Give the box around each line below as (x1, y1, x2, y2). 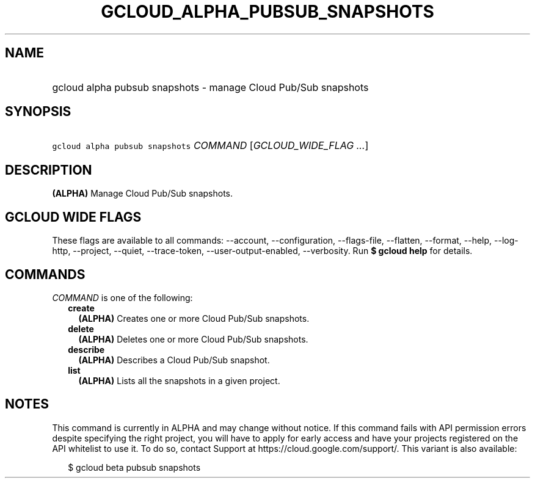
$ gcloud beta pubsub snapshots (68, 462, 201, 473)
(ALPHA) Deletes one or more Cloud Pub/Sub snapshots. (78, 333, 308, 344)
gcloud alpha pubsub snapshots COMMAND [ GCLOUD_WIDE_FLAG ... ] (52, 139, 369, 152)
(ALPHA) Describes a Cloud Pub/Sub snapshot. (78, 354, 270, 365)
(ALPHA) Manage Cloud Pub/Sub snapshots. (52, 188, 233, 199)
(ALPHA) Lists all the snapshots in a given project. (78, 375, 280, 386)
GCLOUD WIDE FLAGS (5, 209, 142, 225)
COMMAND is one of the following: (52, 292, 193, 303)
